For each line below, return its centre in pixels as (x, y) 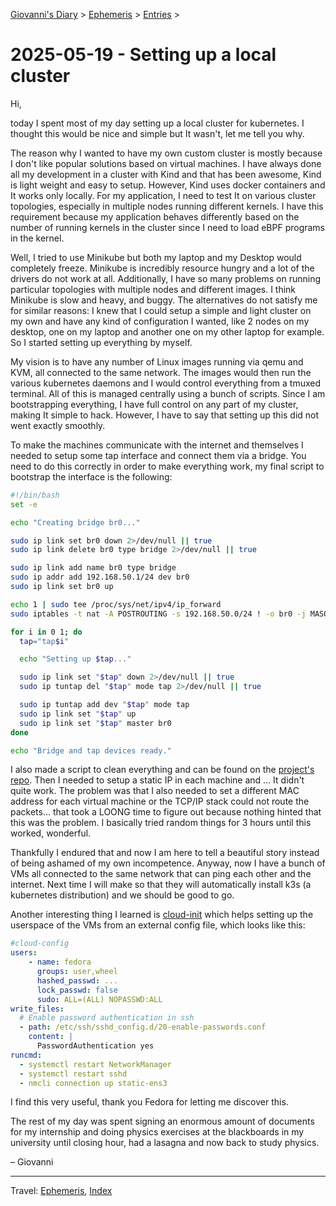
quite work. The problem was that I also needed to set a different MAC (155, 791)
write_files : (37, 1009)
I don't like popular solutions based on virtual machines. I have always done (166, 163)
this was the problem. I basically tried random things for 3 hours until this (161, 823)
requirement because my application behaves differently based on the (155, 216)
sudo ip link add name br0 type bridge (93, 568)
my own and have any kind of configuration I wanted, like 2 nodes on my (160, 321)
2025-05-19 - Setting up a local (143, 55)
